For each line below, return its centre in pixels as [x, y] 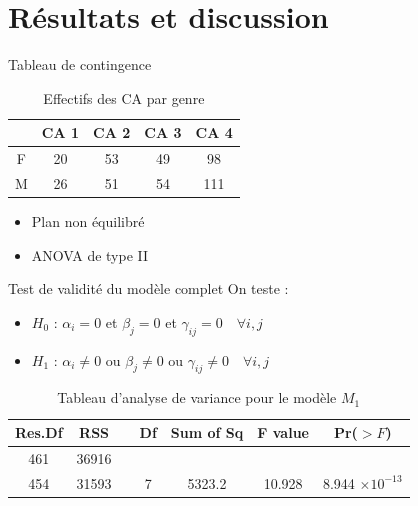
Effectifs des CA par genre [124, 97]
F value [283, 432]
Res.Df [39, 432]
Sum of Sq [207, 432]
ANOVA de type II [90, 254]
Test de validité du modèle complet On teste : [148, 288]
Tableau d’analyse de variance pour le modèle [197, 397]
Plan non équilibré [88, 221]
